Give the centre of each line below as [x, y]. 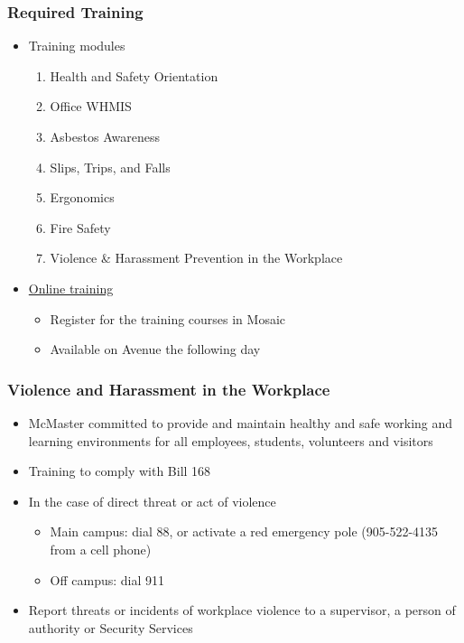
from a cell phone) [101, 549]
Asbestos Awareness [105, 136]
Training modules [77, 46]
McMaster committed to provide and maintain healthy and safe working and [241, 422]
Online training [71, 288]
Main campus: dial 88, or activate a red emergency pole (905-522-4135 [244, 531]
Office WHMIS [91, 106]
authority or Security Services [111, 627]
